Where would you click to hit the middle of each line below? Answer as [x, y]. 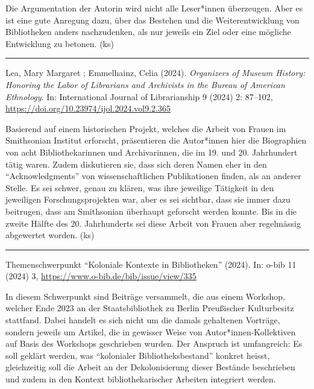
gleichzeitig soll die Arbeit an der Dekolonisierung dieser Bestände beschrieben [150, 367]
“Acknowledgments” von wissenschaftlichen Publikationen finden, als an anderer [153, 176]
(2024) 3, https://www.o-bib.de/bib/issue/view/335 [101, 276]
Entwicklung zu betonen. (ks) [60, 43]
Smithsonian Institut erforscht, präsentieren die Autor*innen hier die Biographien [156, 140]
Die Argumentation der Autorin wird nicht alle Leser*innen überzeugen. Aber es [154, 8]
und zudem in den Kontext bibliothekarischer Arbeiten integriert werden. [141, 379]
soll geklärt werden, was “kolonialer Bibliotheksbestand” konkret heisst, [138, 355]
